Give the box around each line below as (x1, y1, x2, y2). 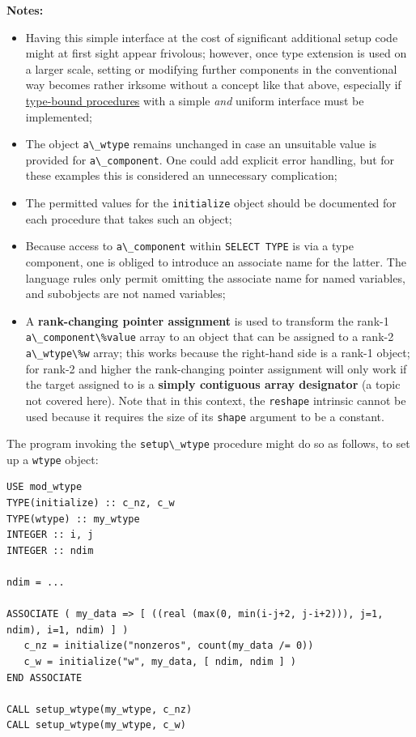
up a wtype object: (6, 450, 99, 467)
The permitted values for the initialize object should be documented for (25, 194, 397, 211)
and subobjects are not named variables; (25, 285, 226, 302)
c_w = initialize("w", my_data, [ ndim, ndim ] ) (23, 656, 296, 667)
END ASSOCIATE (6, 671, 83, 684)
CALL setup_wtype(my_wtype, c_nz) (6, 703, 193, 715)
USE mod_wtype (6, 481, 83, 493)
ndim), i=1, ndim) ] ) (6, 624, 129, 636)
